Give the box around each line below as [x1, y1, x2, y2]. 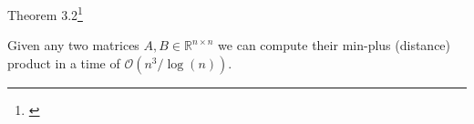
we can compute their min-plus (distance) [218, 36, 451, 55]
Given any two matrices [7, 36, 139, 55]
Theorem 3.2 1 [7, 3, 83, 24]
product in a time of [7, 53, 120, 72]
